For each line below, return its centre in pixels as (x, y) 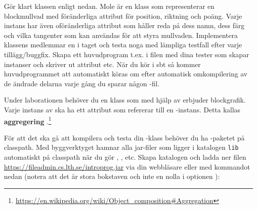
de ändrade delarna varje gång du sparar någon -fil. (82, 83)
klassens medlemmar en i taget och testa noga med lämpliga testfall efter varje (123, 45)
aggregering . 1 (28, 120)
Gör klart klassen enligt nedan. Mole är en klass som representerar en (109, 6)
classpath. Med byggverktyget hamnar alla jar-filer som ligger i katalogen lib (121, 147)
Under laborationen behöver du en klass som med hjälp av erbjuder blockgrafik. (125, 100)
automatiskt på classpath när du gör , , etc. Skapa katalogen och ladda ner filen (125, 157)
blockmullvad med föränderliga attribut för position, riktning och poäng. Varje (123, 16)
